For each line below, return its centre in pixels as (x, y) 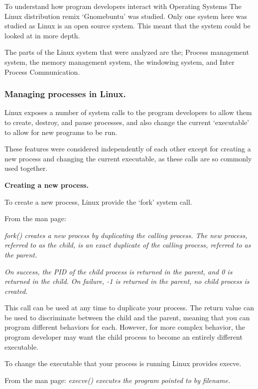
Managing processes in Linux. (65, 94)
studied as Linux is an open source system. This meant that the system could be (128, 26)
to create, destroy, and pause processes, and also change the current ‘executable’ (127, 122)
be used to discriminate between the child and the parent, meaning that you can (127, 317)
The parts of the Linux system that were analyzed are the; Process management (127, 52)
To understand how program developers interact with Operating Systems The (123, 6)
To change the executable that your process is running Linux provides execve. (123, 363)
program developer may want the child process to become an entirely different (124, 337)
